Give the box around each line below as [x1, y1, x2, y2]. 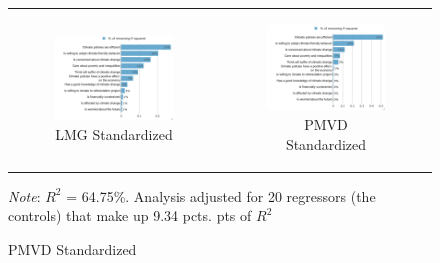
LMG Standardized [55, 123, 173, 144]
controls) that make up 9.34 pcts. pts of [8, 205, 252, 226]
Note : [8, 185, 41, 206]
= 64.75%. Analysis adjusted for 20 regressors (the [66, 185, 376, 206]
